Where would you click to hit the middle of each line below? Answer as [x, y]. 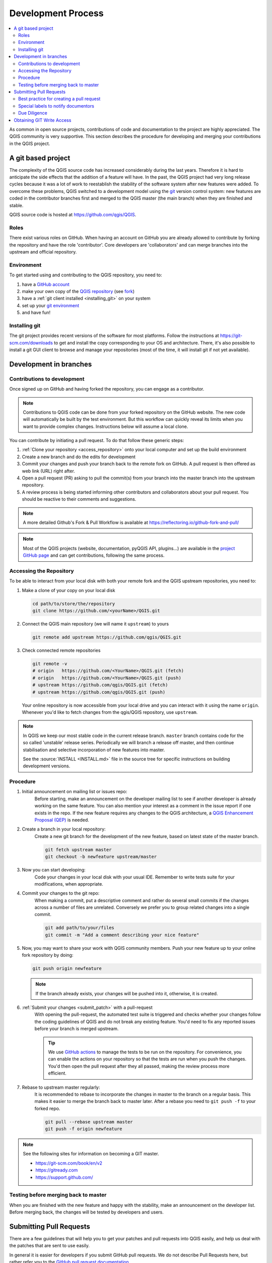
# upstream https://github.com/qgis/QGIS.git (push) [99, 692]
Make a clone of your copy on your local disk [69, 590]
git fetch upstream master [78, 849]
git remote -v [50, 664]
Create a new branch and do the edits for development [79, 457]
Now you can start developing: [54, 870]
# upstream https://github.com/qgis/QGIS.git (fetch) [100, 685]
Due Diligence [33, 113]
